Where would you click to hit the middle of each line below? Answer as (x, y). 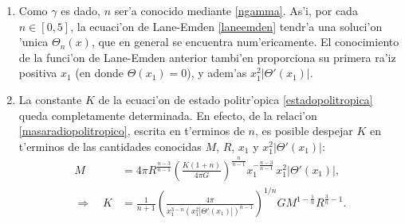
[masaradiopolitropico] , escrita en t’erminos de (132, 131)
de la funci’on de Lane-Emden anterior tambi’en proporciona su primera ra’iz (207, 57)
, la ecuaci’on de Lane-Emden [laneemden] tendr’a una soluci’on (226, 26)
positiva (38, 73)
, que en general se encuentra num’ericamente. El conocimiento (245, 42)
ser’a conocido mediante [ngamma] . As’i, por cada (236, 10)
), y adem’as (217, 73)
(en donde (100, 73)
